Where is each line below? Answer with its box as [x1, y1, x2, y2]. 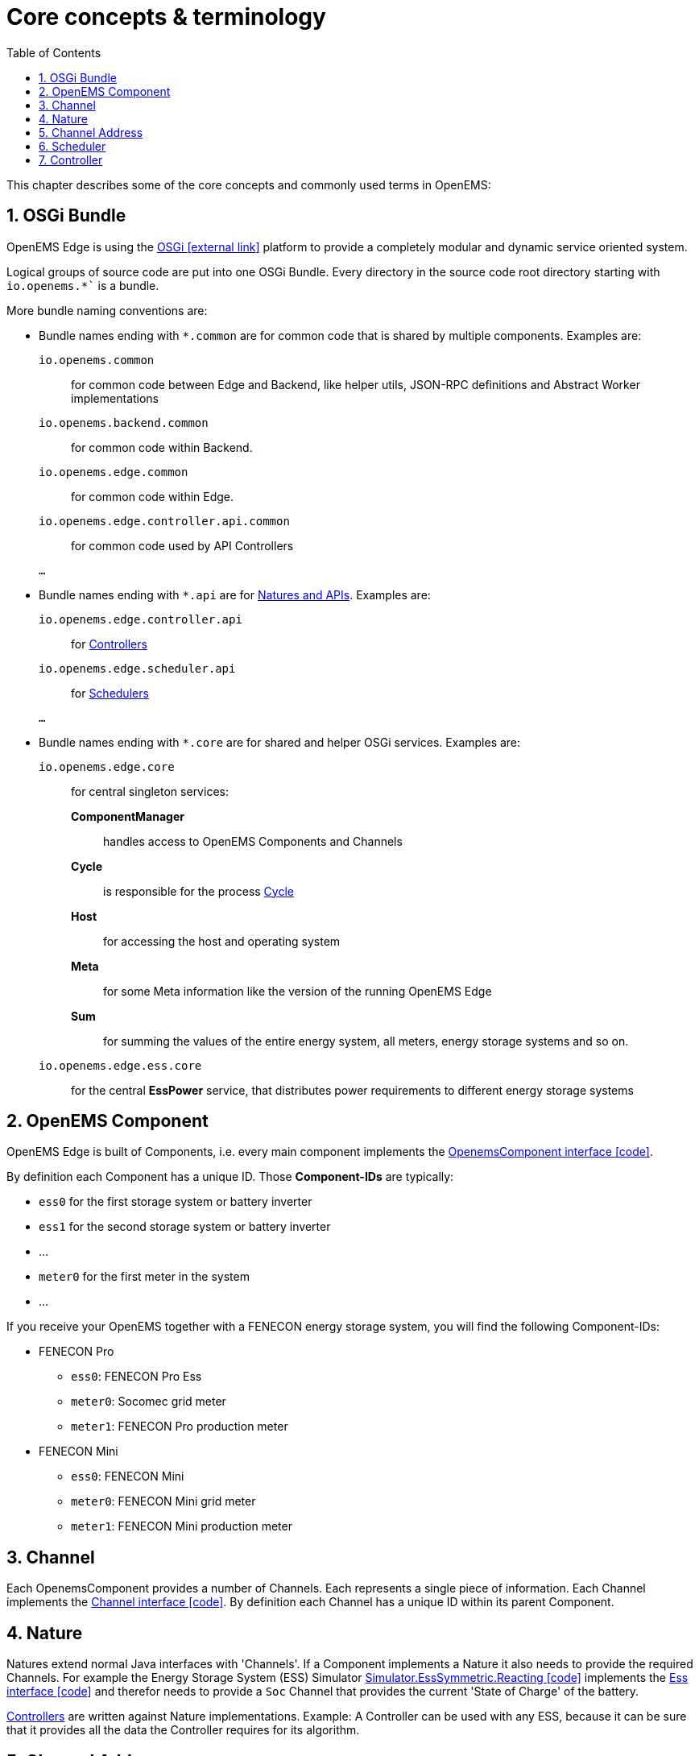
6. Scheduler [39, 139, 106, 153]
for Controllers [71, 636, 147, 651]
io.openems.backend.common [39, 416, 209, 429]
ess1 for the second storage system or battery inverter [39, 1220, 331, 1234]
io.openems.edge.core [39, 760, 175, 773]
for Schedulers [71, 685, 149, 700]
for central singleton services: [71, 784, 229, 798]
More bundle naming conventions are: [6, 303, 208, 317]
